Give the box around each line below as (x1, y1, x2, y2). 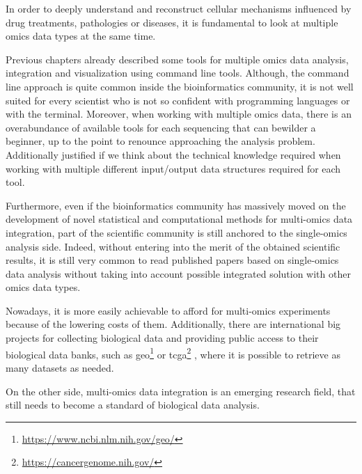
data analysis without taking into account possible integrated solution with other (6, 266, 351, 281)
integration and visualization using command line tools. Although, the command (6, 65, 349, 80)
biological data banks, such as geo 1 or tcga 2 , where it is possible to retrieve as (6, 345, 340, 361)
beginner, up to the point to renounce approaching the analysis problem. (6, 134, 315, 148)
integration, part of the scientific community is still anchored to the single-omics (6, 225, 347, 239)
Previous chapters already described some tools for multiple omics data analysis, (6, 52, 349, 66)
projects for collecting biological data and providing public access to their (6, 331, 319, 345)
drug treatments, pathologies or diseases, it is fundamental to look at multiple (6, 15, 338, 29)
